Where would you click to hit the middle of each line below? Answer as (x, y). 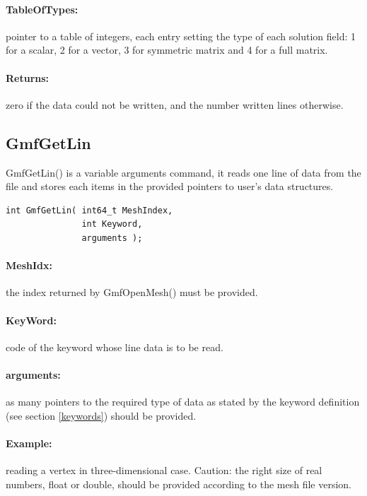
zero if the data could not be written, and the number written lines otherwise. (175, 104)
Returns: (28, 77)
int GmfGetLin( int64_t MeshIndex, (89, 210)
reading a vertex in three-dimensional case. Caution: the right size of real (164, 470)
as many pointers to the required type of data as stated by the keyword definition (183, 402)
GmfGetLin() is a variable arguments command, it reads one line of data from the (183, 172)
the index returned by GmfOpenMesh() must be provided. (132, 292)
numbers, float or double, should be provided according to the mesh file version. (179, 484)
